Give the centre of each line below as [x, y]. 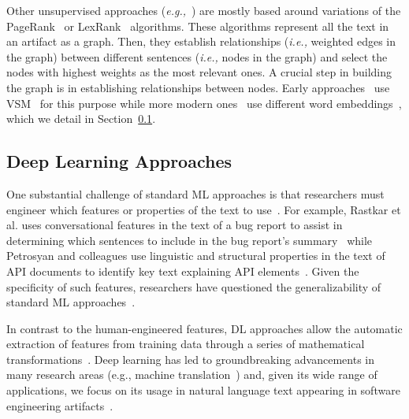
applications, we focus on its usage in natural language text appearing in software [203, 390]
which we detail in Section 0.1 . [81, 119]
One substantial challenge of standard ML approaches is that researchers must [195, 193]
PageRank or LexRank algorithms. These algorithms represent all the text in [198, 26]
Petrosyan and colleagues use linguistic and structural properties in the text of [196, 256]
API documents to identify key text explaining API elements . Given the [183, 271]
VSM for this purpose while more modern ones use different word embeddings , [204, 103]
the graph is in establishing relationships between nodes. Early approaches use [198, 87]
